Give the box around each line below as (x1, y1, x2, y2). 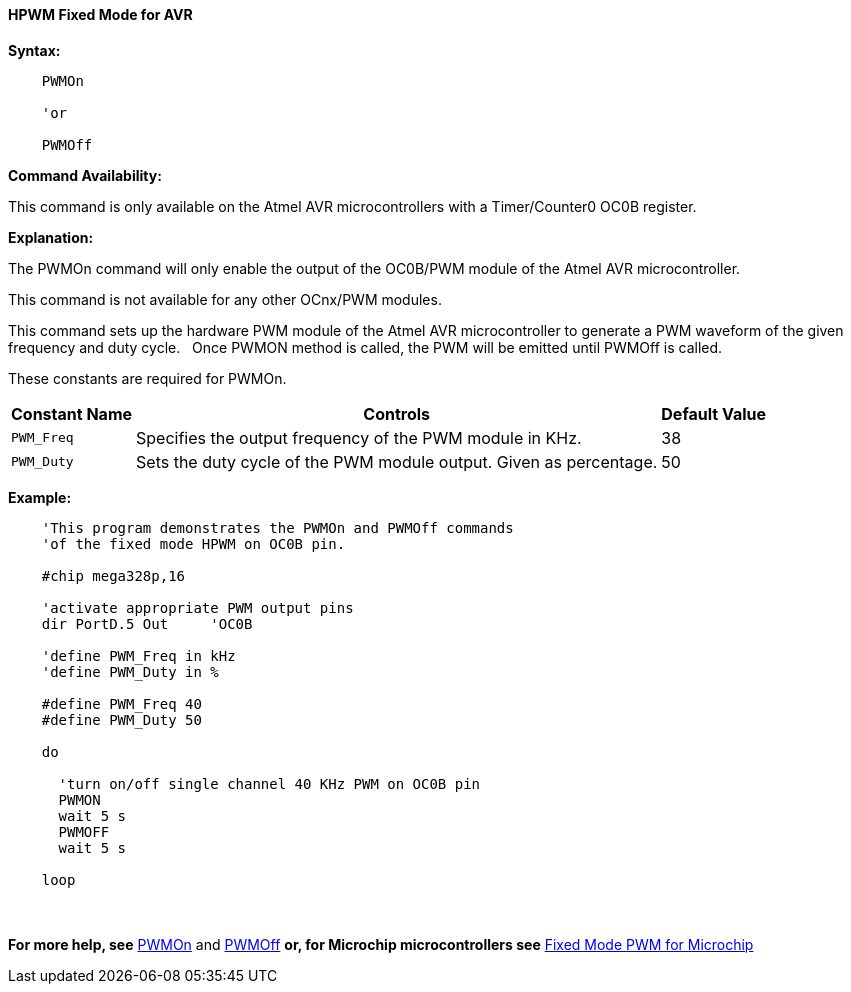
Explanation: (8, 228, 94, 246)
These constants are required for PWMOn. (8, 369, 287, 387)
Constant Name (11, 403, 133, 424)
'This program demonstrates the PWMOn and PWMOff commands (41, 519, 514, 536)
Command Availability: (8, 166, 162, 184)
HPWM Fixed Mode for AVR (8, 6, 193, 23)
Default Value (661, 403, 767, 424)
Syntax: (8, 41, 61, 59)
